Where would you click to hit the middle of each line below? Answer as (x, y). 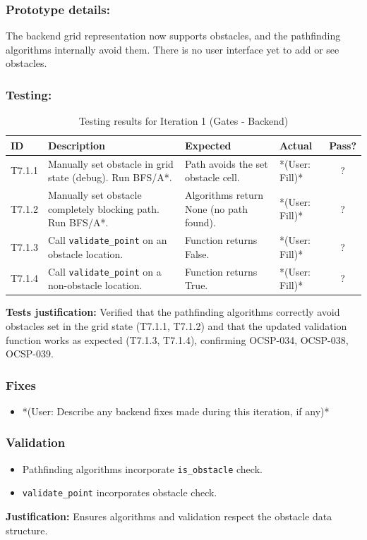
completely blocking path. (103, 208)
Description (76, 145)
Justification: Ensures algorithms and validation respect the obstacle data (169, 516)
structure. (27, 530)
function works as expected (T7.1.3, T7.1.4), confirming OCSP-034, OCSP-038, (177, 339)
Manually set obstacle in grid (110, 163)
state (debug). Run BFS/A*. (110, 177)
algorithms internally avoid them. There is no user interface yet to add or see (173, 49)
